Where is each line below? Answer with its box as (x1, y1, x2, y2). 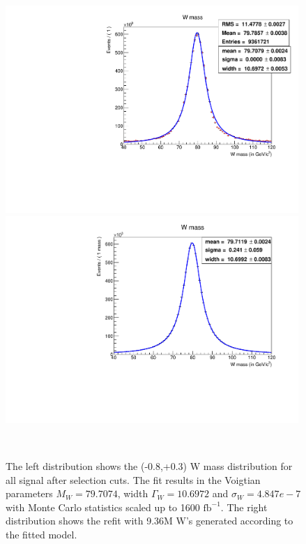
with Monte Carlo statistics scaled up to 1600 (6, 499, 200, 514)
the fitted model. (6, 527, 77, 542)
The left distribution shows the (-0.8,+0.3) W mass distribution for (6, 459, 293, 473)
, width (117, 486, 148, 501)
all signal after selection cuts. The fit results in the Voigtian (6, 472, 261, 487)
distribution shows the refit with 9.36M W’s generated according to (6, 513, 293, 528)
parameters (6, 486, 53, 501)
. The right (220, 499, 268, 514)
